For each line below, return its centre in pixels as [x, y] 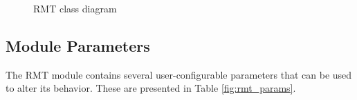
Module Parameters [78, 45]
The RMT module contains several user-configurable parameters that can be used [179, 74]
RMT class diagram [75, 8]
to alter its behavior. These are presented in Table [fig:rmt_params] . [151, 88]
